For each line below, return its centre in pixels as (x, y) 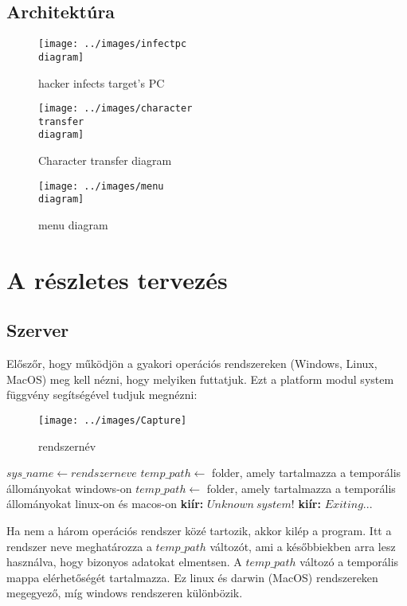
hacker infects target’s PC (102, 82)
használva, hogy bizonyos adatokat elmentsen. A (124, 562)
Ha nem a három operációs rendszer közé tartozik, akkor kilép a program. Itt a (199, 530)
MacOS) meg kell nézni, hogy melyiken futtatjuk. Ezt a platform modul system (200, 379)
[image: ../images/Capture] (113, 420)
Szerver (38, 330)
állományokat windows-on (69, 488)
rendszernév (67, 446)
